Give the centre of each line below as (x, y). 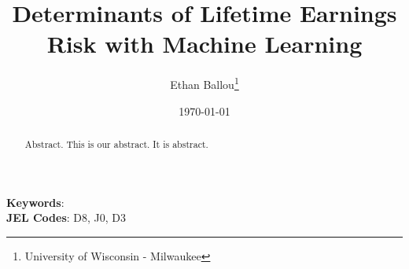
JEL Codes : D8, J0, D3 (66, 217)
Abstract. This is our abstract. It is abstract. (116, 144)
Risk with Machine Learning (204, 44)
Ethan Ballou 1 (204, 83)
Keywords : (35, 202)
